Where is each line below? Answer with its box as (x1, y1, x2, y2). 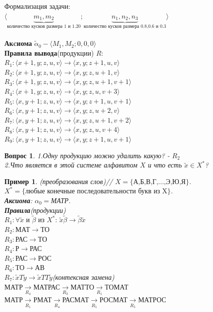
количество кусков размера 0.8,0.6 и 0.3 (83, 23, 166, 29)
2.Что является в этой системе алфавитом (4, 160, 137, 170)
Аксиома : (4, 195, 33, 205)
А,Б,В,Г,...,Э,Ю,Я (133, 178, 186, 186)
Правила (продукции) (4, 205, 66, 215)
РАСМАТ (62, 297, 89, 304)
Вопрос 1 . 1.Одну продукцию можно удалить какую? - (4, 150, 170, 160)
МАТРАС (33, 284, 60, 291)
